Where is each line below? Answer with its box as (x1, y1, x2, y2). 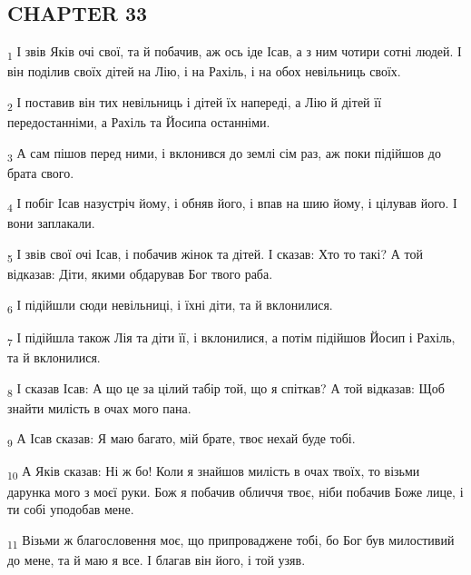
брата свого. (7, 163, 74, 182)
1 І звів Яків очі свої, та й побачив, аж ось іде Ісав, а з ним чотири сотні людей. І (7, 42, 462, 63)
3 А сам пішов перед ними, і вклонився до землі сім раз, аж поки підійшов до (7, 143, 441, 164)
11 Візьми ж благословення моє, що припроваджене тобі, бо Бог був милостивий (7, 530, 455, 551)
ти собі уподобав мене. (7, 500, 134, 519)
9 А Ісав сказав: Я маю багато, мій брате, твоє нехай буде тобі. (7, 429, 356, 451)
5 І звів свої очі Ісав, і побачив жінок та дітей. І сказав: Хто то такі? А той (7, 244, 423, 265)
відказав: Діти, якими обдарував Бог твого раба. (7, 264, 273, 283)
